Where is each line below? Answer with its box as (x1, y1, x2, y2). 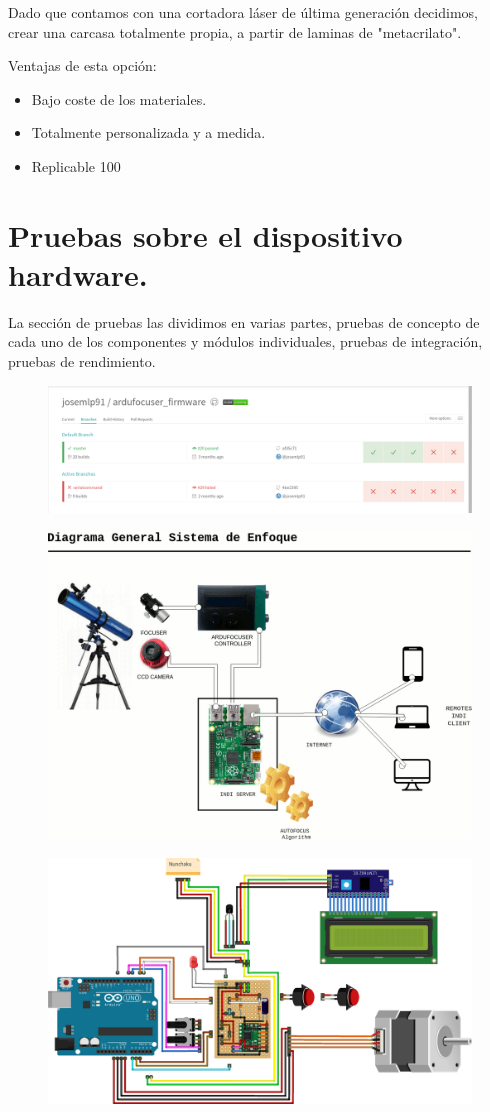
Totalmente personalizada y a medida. (31, 122, 266, 143)
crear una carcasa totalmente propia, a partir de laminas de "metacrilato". (8, 21, 462, 42)
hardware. (8, 253, 148, 294)
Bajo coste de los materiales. (31, 88, 207, 109)
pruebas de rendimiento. (8, 351, 156, 372)
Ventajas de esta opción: (8, 55, 157, 76)
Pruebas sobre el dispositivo (8, 214, 403, 255)
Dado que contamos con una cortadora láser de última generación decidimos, (8, 2, 478, 22)
